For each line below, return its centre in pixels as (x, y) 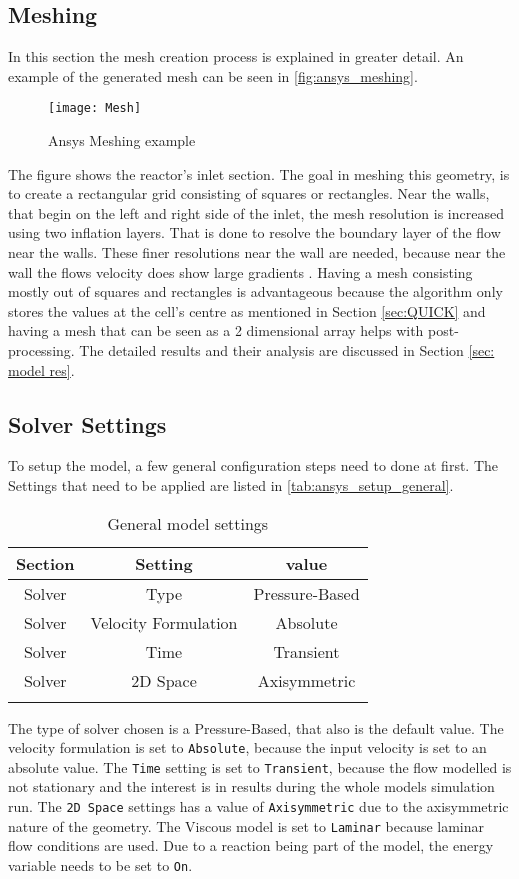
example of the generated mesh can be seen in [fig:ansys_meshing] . (213, 75)
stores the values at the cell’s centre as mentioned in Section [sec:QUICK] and (247, 310)
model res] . (41, 369)
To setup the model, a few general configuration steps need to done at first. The (253, 465)
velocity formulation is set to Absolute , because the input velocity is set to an (247, 747)
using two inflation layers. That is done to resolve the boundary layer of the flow (254, 232)
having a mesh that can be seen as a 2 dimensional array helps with (216, 330)
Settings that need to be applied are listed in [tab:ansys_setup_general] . (231, 484)
